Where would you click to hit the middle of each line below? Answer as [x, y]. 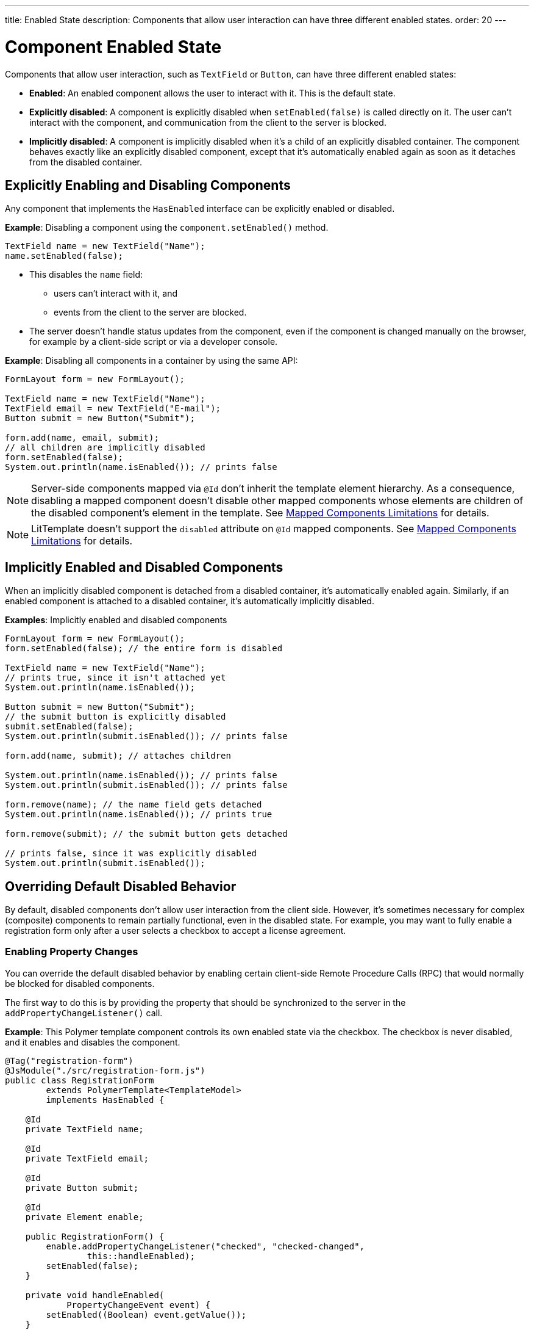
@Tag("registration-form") [69, 1060]
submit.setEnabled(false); [69, 727]
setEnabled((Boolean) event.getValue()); [146, 1314]
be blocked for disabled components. [80, 983]
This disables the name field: [86, 275]
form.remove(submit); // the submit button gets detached [146, 834]
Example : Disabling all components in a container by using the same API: [151, 361]
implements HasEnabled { [105, 1100]
